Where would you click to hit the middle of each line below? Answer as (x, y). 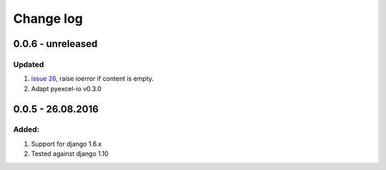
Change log (48, 18)
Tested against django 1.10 (70, 154)
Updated (29, 64)
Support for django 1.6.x (66, 144)
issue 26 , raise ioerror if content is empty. (92, 79)
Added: (26, 129)
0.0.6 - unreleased (55, 44)
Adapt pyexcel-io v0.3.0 (66, 88)
